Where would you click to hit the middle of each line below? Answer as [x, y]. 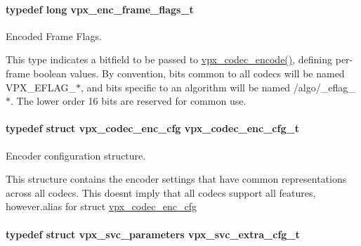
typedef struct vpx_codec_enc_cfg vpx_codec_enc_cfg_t [152, 128]
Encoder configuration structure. [76, 155]
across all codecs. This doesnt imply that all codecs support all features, [161, 192]
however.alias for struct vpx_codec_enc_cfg [101, 206]
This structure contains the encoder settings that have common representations [176, 179]
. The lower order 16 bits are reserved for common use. [129, 101]
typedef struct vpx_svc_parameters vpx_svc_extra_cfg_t [153, 234]
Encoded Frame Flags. [54, 35]
